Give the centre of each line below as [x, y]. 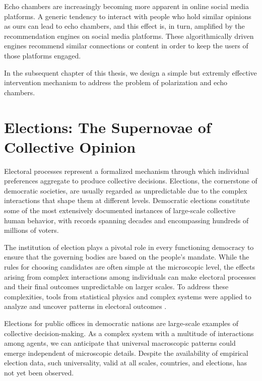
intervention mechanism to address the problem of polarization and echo [116, 82]
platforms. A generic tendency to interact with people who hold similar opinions [128, 16]
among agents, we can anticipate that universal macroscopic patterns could [120, 343]
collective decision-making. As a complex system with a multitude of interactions [129, 333]
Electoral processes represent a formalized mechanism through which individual [127, 171]
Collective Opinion [70, 146]
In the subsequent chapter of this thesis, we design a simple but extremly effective [130, 72]
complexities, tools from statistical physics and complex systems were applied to [128, 296]
